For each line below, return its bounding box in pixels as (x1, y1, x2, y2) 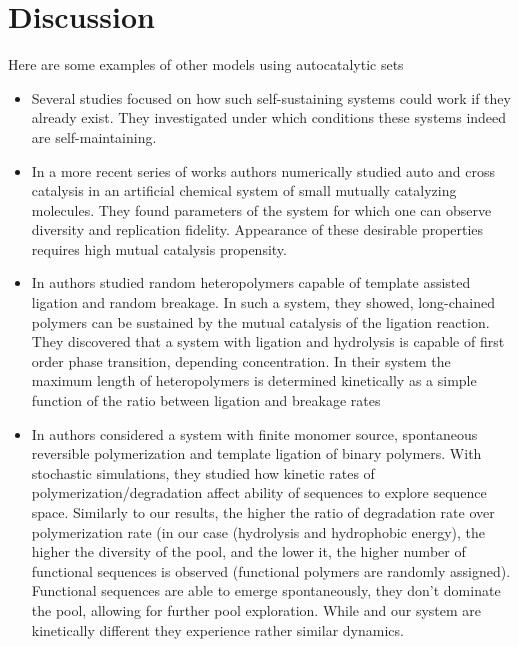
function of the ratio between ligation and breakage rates (31, 390, 381, 411)
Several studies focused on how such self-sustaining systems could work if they (31, 87, 511, 108)
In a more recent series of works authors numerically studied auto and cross (31, 160, 495, 181)
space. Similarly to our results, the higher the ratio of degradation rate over (31, 502, 495, 522)
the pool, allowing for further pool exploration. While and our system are (31, 599, 482, 620)
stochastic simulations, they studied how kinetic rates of (31, 462, 375, 483)
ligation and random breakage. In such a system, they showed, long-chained (31, 292, 495, 313)
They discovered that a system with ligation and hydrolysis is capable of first (31, 331, 505, 352)
